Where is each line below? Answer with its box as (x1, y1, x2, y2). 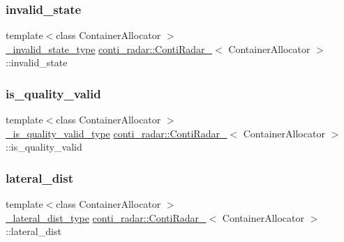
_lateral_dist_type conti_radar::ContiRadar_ (6, 210, 207, 225)
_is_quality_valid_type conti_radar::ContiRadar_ (6, 126, 227, 140)
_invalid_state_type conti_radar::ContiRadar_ (6, 41, 212, 56)
